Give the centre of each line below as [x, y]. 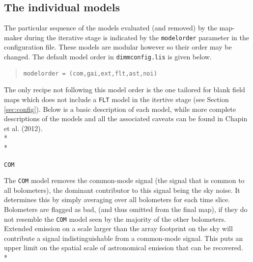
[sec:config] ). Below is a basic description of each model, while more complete [120, 109]
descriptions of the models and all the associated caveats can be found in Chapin [126, 118]
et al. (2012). [23, 128]
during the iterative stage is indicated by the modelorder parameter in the [137, 37]
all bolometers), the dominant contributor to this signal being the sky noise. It [122, 190]
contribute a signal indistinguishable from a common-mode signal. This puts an [124, 238]
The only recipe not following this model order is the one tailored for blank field [125, 90]
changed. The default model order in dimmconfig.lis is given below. [108, 57]
